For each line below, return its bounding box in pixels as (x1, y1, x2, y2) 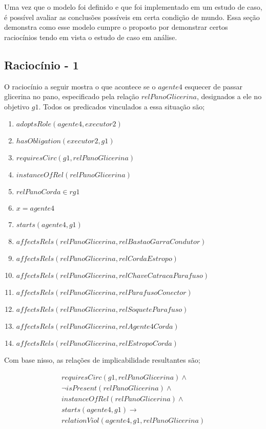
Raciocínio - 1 (4, 57, 79, 72)
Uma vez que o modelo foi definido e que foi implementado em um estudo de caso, (4, 2, 262, 12)
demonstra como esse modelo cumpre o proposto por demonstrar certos (4, 22, 228, 32)
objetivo (4, 101, 30, 111)
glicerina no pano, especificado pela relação (4, 91, 139, 102)
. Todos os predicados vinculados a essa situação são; (38, 101, 205, 111)
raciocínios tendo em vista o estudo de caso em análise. (4, 31, 177, 42)
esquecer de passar (185, 81, 243, 91)
